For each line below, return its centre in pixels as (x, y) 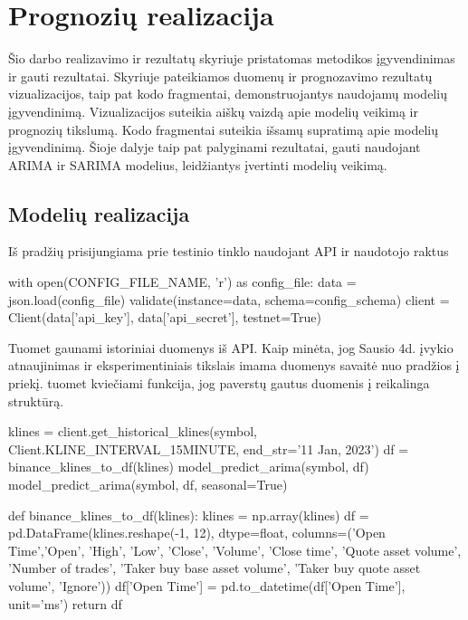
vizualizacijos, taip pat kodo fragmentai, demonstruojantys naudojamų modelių (228, 94)
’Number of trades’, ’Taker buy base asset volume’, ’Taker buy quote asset (215, 568)
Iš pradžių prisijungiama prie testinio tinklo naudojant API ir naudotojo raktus (229, 251)
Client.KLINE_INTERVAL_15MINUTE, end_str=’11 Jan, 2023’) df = (209, 448)
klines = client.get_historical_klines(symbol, (133, 431)
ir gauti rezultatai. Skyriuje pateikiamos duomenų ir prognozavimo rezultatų (220, 76)
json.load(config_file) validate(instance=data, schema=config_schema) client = (229, 299)
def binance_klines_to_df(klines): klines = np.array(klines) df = (189, 515)
